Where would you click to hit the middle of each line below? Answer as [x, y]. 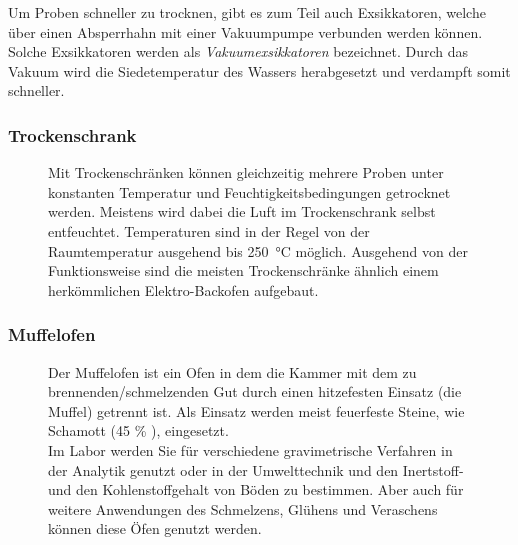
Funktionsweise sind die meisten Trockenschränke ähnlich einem [243, 270]
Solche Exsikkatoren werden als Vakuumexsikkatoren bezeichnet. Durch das [238, 51]
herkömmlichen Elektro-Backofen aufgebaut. [183, 289]
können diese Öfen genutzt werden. [155, 528]
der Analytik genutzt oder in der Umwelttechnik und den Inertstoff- [256, 469]
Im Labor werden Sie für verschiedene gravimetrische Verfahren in [250, 449]
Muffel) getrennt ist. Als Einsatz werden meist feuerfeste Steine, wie [256, 410]
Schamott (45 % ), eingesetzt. [138, 430]
